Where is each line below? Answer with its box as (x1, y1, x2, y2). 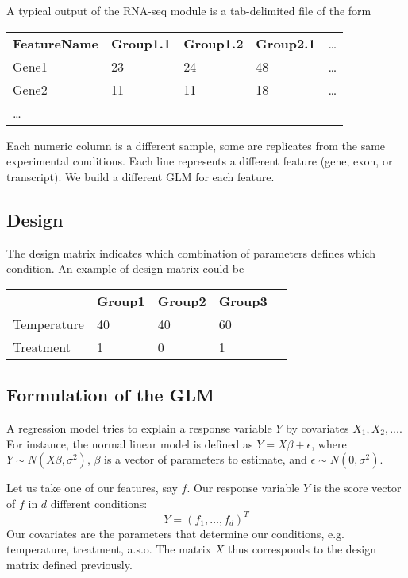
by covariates (286, 419, 349, 436)
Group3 (218, 291, 268, 310)
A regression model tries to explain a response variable (6, 419, 272, 436)
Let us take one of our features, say (6, 479, 178, 496)
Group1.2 (183, 33, 244, 52)
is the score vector (313, 479, 402, 496)
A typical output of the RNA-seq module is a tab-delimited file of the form (6, 2, 371, 18)
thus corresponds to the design (227, 541, 377, 557)
